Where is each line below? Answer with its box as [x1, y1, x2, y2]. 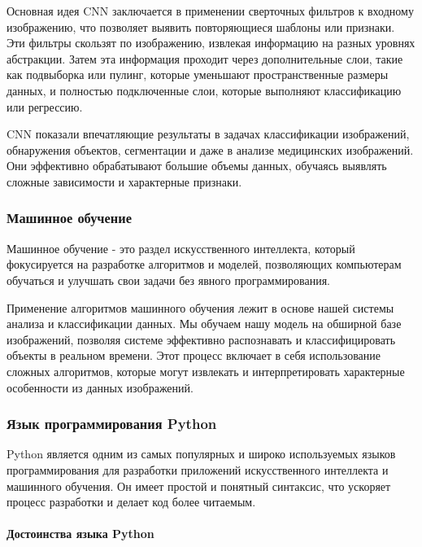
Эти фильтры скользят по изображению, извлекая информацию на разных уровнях [7, 34, 415, 51]
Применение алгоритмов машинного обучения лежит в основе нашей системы [7, 299, 394, 316]
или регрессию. [7, 98, 83, 115]
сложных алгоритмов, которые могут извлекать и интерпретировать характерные [7, 362, 405, 379]
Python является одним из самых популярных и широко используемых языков [7, 445, 396, 462]
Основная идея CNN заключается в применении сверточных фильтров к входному [7, 2, 414, 19]
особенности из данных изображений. [7, 379, 194, 396]
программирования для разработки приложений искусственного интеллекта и [7, 461, 389, 478]
